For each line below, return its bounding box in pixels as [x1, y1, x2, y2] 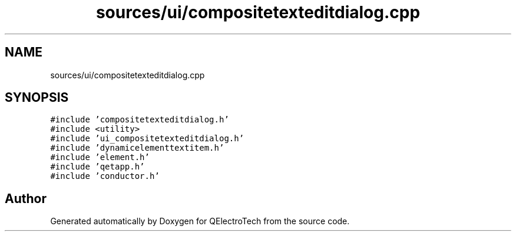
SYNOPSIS [5, 90, 69, 105]
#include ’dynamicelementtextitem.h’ [50, 143, 224, 153]
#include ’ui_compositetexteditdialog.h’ [50, 134, 244, 144]
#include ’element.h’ [50, 152, 150, 162]
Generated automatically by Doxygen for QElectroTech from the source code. [50, 216, 350, 227]
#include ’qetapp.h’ [50, 162, 145, 172]
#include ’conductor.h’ [50, 171, 160, 181]
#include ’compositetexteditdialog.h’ [50, 115, 229, 125]
